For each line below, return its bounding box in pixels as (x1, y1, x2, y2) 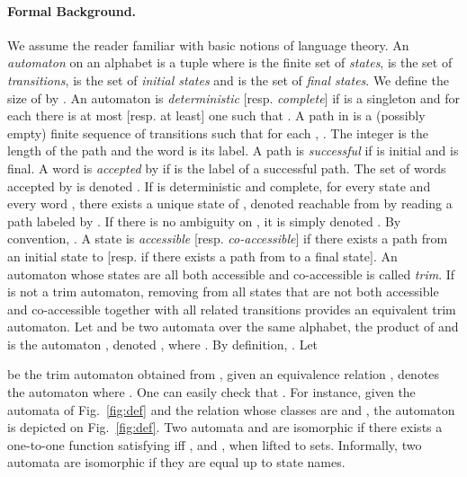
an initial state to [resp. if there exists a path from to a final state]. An (7, 246, 398, 265)
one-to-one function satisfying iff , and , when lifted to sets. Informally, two (7, 435, 422, 454)
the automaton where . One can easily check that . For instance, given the (7, 383, 416, 402)
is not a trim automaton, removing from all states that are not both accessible (7, 282, 439, 301)
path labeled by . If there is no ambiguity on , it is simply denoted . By (7, 211, 401, 230)
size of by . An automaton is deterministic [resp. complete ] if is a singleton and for (7, 88, 460, 107)
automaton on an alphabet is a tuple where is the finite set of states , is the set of (7, 53, 453, 72)
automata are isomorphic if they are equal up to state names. (7, 453, 346, 472)
